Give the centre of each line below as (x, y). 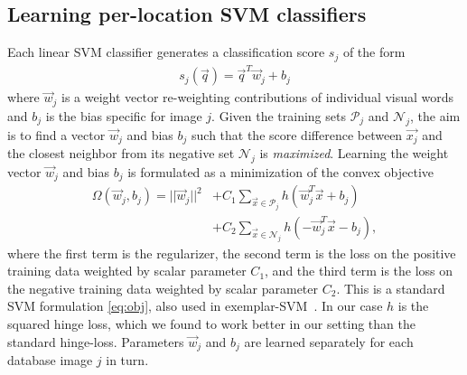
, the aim (435, 115)
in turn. (127, 360)
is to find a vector (56, 134)
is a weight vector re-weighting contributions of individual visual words (258, 97)
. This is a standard (391, 288)
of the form (374, 52)
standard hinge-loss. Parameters (96, 341)
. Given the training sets (279, 115)
